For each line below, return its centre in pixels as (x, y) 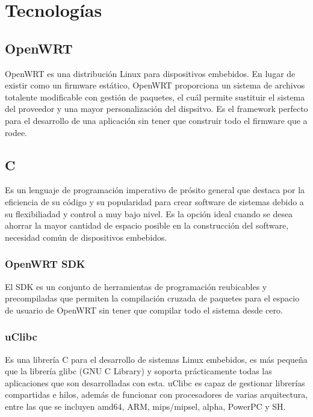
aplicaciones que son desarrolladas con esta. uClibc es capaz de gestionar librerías (155, 382)
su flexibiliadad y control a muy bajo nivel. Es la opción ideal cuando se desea (149, 213)
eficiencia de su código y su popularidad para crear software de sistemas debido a (154, 201)
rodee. (16, 132)
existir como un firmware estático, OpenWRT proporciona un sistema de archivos (155, 85)
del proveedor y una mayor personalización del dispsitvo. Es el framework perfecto (156, 109)
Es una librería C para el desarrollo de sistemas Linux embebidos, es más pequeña (156, 359)
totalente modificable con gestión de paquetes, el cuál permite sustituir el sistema (155, 97)
